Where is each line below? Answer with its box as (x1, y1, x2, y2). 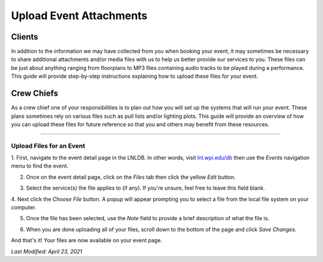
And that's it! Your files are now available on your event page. (11, 237, 163, 244)
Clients (11, 32, 38, 42)
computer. (11, 204, 36, 211)
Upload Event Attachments (11, 9, 148, 22)
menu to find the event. (11, 162, 69, 170)
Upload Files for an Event (11, 141, 86, 150)
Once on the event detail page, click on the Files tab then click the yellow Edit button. (26, 173, 236, 181)
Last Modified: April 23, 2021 (11, 248, 83, 255)
